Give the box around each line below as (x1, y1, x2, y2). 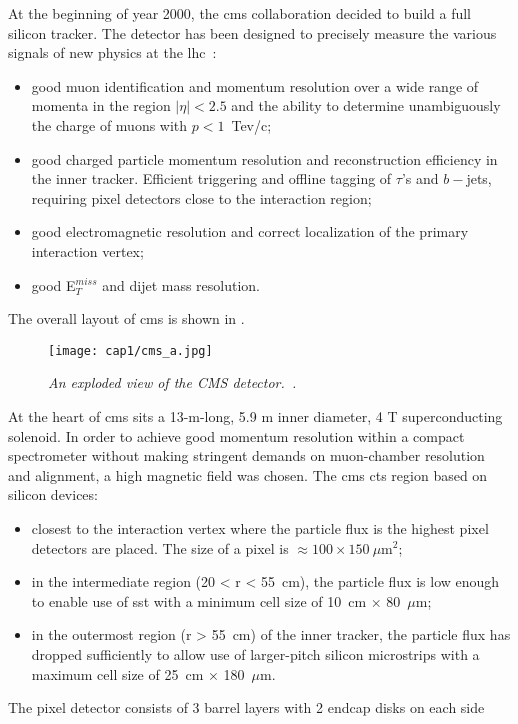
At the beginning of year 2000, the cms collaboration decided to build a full (8, 3, 471, 23)
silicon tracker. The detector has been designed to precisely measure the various (8, 22, 497, 43)
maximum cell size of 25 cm (31, 663, 204, 684)
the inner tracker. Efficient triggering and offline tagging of (31, 168, 392, 189)
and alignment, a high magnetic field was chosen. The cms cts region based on (8, 464, 488, 485)
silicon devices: (8, 484, 98, 505)
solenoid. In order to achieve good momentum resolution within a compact (8, 425, 465, 446)
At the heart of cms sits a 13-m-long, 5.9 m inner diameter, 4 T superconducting (8, 405, 503, 426)
